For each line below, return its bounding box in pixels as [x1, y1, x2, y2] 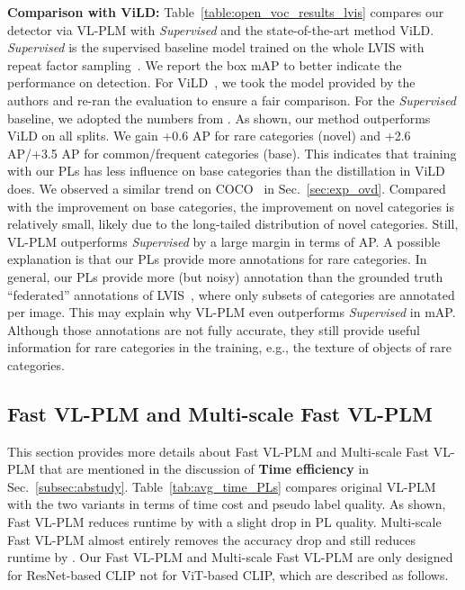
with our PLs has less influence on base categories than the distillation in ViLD [7, 161, 445, 180]
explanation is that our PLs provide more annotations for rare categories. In [7, 250, 427, 268]
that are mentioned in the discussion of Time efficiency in [39, 459, 370, 478]
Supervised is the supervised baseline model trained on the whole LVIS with [7, 38, 425, 57]
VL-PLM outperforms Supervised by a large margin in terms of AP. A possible [7, 231, 441, 250]
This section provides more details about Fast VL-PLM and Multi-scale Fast [7, 441, 430, 460]
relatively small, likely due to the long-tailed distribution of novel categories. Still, [7, 214, 459, 233]
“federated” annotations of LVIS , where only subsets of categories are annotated [7, 285, 455, 304]
